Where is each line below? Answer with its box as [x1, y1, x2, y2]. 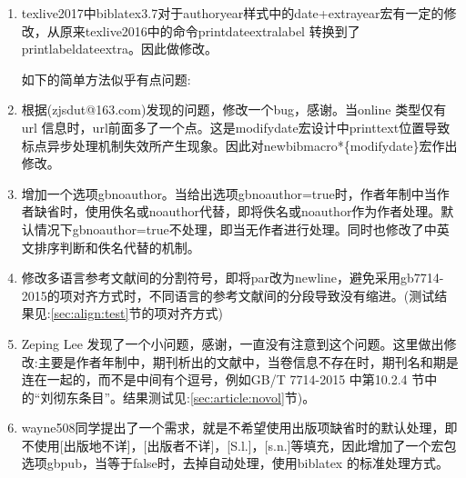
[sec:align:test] [50, 304, 129, 323]
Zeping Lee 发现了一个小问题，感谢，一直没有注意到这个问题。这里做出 [21, 334, 444, 353]
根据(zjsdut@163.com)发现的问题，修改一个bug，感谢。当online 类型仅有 [21, 100, 447, 119]
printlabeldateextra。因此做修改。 [21, 39, 218, 58]
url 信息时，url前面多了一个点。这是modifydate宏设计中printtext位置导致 [21, 117, 451, 136]
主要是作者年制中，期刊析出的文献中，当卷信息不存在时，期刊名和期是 [37, 352, 459, 371]
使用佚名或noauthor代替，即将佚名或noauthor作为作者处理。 [85, 202, 441, 221]
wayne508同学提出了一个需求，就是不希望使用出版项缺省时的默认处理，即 [21, 418, 458, 437]
